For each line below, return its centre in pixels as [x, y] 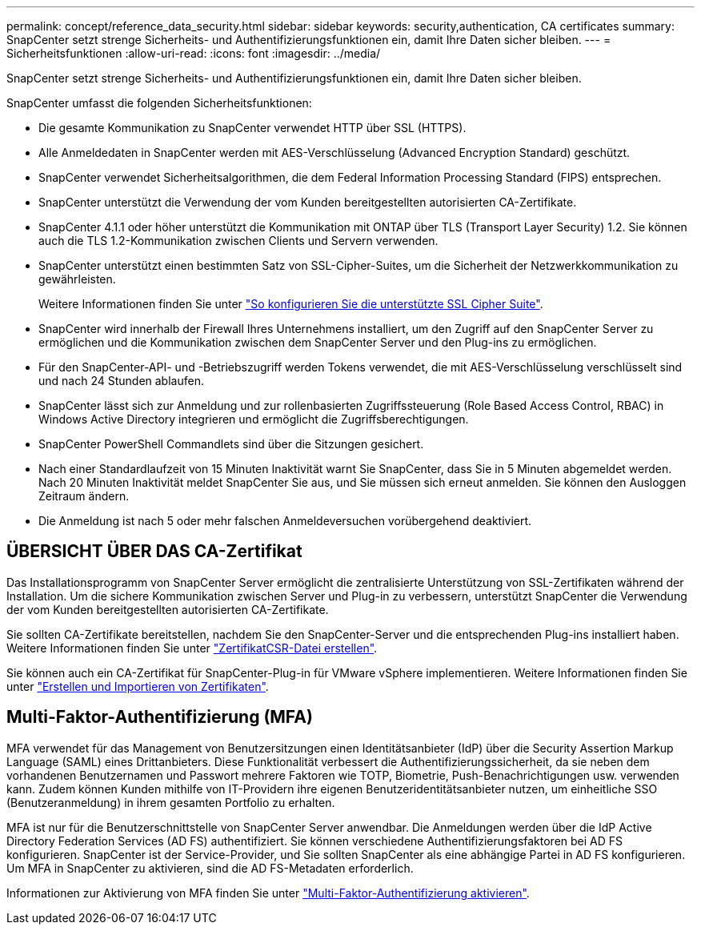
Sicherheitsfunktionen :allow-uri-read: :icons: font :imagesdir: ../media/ [194, 53]
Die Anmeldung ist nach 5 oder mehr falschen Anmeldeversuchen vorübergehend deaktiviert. [285, 521]
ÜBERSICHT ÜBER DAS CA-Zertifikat [154, 552]
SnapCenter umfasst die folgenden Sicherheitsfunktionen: [159, 103]
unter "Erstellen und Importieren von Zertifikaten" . [138, 686]
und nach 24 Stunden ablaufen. [121, 381]
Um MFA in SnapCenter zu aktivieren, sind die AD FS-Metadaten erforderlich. [210, 868]
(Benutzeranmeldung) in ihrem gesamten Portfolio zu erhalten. [171, 802]
